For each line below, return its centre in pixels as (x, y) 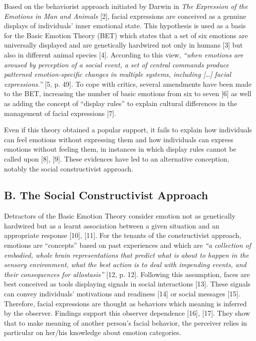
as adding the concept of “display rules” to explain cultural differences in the (121, 103)
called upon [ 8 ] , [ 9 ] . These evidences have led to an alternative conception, (117, 158)
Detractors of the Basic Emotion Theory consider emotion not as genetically (120, 216)
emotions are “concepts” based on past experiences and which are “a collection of (128, 245)
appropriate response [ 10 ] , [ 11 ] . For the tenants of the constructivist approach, (123, 235)
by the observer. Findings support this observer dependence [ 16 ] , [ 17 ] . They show (127, 313)
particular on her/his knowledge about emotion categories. (93, 332)
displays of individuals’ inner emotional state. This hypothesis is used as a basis (125, 26)
